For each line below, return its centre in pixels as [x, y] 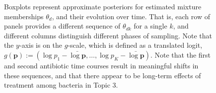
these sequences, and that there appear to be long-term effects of [103, 75]
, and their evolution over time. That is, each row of [131, 16]
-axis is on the [41, 45]
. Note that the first [180, 54]
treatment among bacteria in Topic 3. [61, 85]
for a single [150, 26]
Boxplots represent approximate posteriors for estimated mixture [103, 6]
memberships [24, 16]
